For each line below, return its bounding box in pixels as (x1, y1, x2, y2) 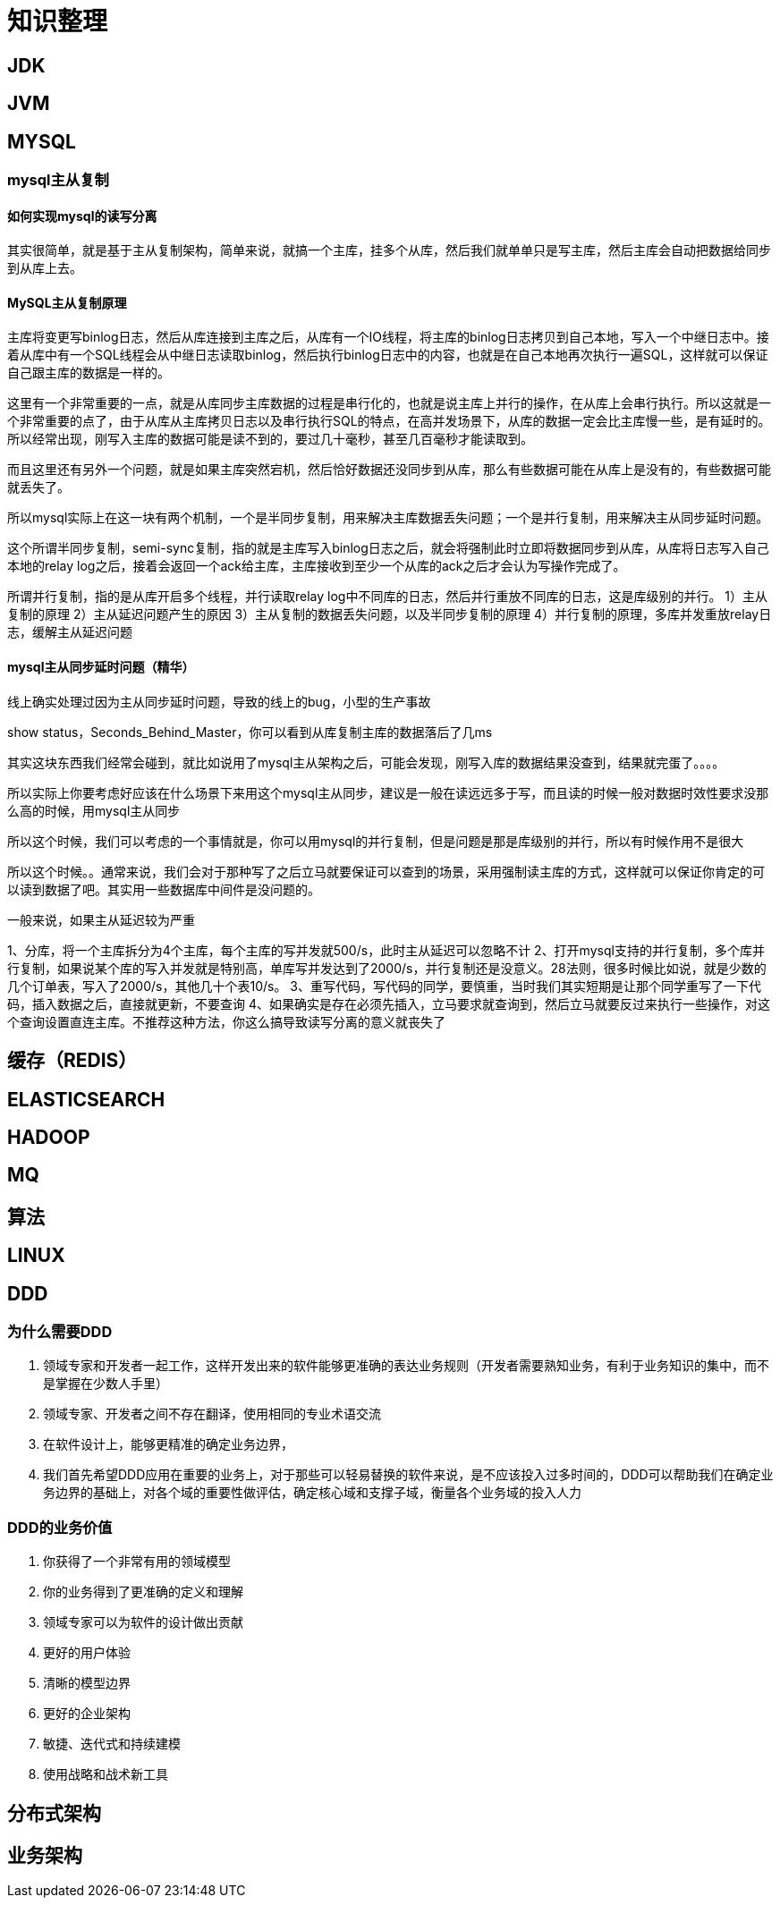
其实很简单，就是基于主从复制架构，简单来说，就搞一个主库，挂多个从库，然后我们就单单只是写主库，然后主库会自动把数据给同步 (7, 242, 771, 258)
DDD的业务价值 (7, 1518, 113, 1537)
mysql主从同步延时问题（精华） (7, 659, 195, 675)
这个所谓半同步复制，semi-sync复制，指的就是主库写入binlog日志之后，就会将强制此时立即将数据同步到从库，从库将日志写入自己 (7, 540, 769, 556)
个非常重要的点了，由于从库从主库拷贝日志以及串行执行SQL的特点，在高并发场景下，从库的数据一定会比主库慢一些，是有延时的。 (7, 413, 771, 429)
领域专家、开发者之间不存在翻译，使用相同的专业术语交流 (43, 1406, 381, 1422)
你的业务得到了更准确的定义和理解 (43, 1584, 243, 1600)
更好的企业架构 (43, 1706, 131, 1722)
